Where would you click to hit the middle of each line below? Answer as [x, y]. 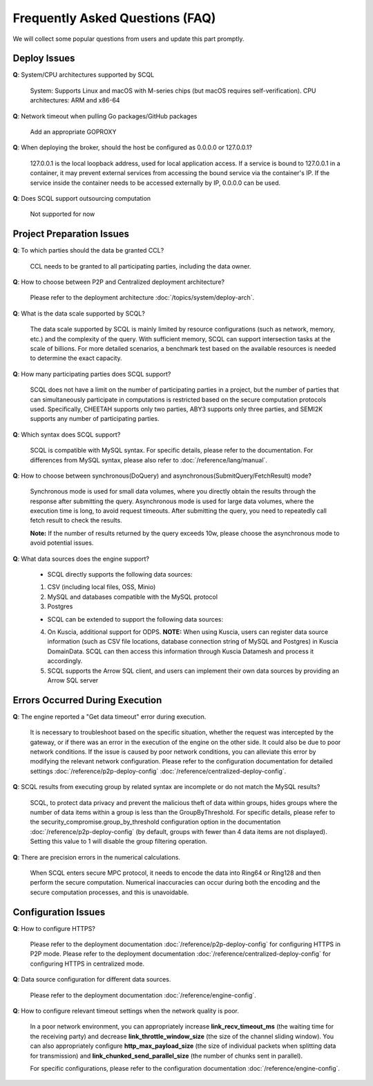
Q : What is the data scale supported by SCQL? [79, 313]
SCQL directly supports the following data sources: [120, 574]
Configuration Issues [59, 912]
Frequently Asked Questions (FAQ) [114, 18]
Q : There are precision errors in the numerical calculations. [97, 857]
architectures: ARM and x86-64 [75, 100]
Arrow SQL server [73, 680]
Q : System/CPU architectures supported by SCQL [84, 75]
